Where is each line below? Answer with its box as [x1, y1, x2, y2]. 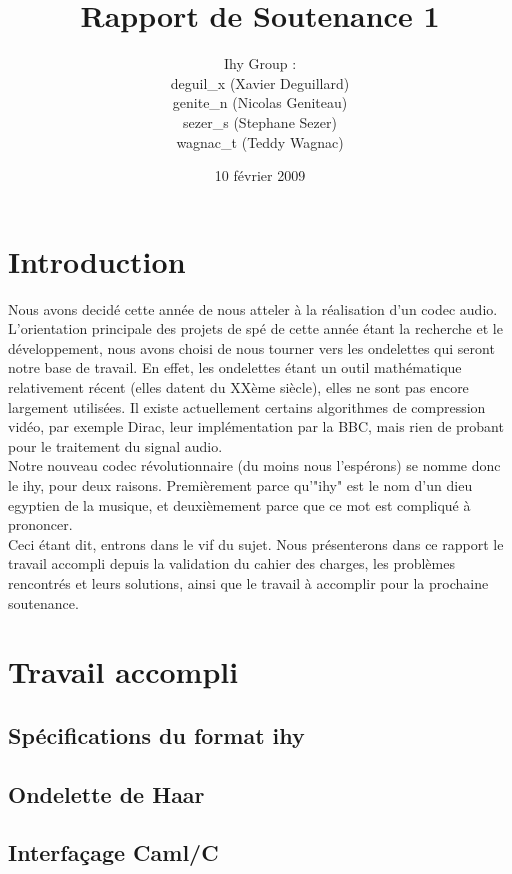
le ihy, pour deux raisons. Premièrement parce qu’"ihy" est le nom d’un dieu [8, 474, 473, 495]
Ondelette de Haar [8, 778, 205, 809]
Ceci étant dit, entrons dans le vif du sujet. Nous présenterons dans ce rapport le [8, 533, 504, 554]
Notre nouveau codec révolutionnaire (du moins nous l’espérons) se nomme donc [8, 455, 501, 476]
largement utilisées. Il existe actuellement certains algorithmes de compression [8, 396, 486, 417]
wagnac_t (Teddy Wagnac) [176, 131, 344, 152]
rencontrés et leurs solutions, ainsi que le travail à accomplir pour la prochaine [8, 572, 489, 593]
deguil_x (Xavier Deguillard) [170, 72, 350, 93]
